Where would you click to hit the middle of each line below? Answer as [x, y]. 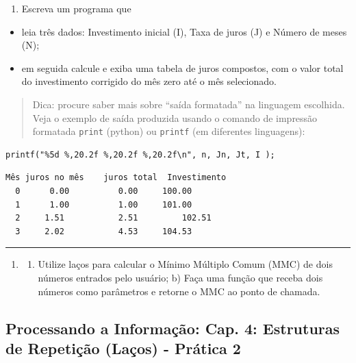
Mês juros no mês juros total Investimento [116, 178]
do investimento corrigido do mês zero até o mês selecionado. [149, 81]
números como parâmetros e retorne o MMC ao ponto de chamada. [179, 291]
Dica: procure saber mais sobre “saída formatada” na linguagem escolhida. [189, 104]
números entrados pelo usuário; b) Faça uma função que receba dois [180, 277]
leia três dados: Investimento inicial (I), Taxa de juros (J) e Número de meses [184, 31]
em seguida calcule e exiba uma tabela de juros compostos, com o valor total [182, 67]
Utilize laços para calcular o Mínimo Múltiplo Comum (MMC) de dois [185, 264]
